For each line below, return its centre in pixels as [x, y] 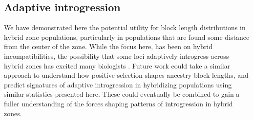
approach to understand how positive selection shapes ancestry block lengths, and [126, 75]
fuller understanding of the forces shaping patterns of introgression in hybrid [118, 103]
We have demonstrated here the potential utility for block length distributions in [125, 27]
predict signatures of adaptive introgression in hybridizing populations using [118, 84]
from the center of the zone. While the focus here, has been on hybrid [108, 46]
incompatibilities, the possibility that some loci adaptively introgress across [116, 56]
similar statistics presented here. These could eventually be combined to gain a [122, 94]
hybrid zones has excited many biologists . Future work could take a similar [117, 65]
